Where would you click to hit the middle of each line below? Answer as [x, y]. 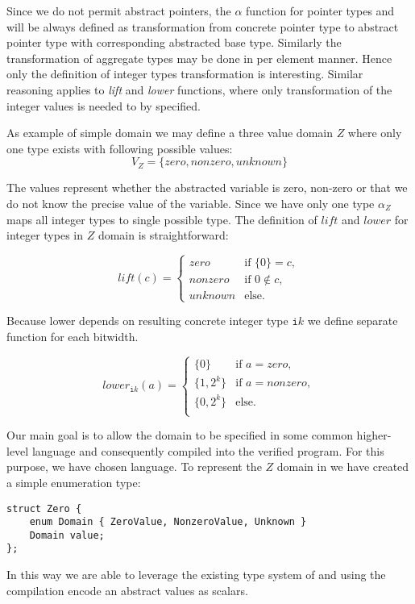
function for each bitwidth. [73, 336]
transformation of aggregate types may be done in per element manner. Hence [199, 58]
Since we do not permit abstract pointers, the [119, 10]
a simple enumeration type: [74, 482]
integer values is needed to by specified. [104, 105]
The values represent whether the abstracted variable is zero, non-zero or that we [207, 187]
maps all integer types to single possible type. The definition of [162, 219]
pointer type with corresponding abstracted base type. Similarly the [174, 42]
